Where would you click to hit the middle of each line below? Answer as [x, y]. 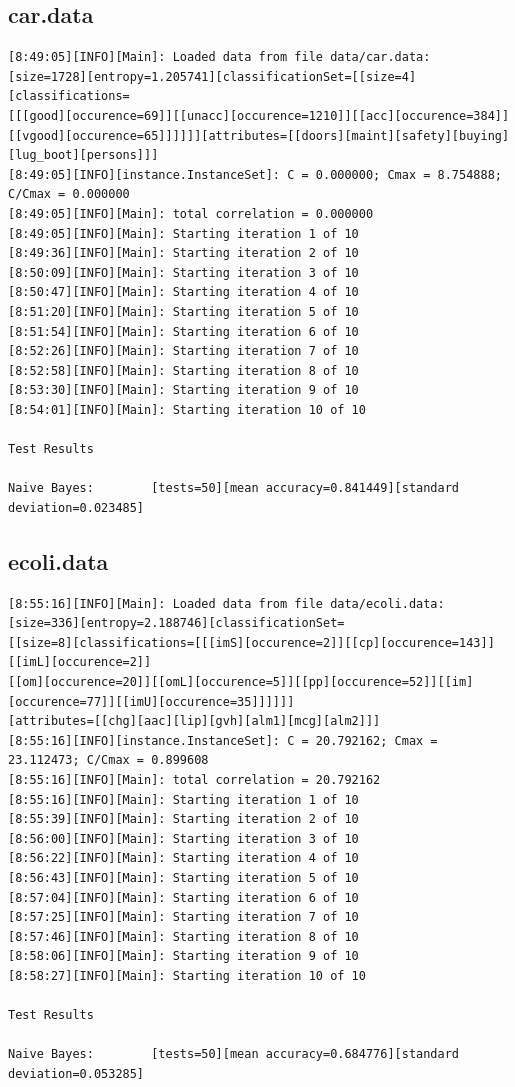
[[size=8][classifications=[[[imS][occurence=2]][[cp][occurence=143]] [251, 642]
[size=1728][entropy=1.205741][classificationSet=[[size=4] [212, 76]
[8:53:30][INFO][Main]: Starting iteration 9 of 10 [183, 390]
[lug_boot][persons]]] [83, 155]
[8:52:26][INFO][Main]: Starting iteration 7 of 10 [183, 351]
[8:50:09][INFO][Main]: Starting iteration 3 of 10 [183, 272]
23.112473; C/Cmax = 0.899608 [108, 760]
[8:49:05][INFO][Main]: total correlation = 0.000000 [191, 213]
